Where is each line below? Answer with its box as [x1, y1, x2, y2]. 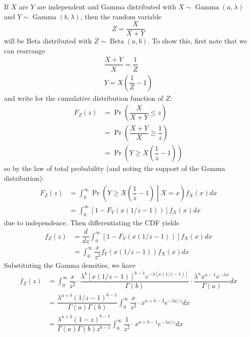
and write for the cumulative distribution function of [4, 92, 164, 103]
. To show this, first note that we [147, 36, 248, 46]
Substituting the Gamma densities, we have [4, 259, 136, 270]
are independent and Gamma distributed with [37, 1, 176, 11]
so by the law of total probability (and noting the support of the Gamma [4, 163, 225, 173]
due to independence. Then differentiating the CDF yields [4, 217, 179, 227]
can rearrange [4, 45, 45, 55]
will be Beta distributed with [4, 36, 92, 46]
